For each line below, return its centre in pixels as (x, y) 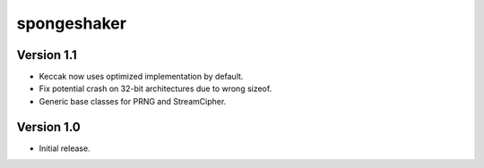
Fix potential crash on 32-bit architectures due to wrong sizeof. (156, 88)
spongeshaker (72, 23)
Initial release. (65, 148)
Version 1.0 (48, 126)
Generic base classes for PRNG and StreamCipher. (133, 101)
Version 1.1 (47, 55)
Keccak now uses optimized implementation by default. (141, 77)
